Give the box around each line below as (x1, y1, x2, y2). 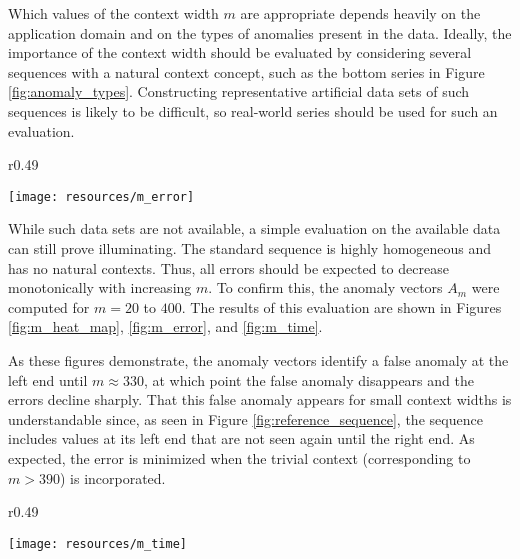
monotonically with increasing (8, 277, 192, 298)
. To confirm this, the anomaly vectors (208, 277, 443, 298)
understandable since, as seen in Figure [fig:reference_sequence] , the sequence (8, 408, 483, 429)
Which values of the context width (8, 3, 219, 23)
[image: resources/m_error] (8, 189, 195, 204)
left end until (8, 369, 88, 390)
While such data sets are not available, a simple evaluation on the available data (8, 218, 501, 239)
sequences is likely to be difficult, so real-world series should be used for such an (8, 100, 498, 121)
